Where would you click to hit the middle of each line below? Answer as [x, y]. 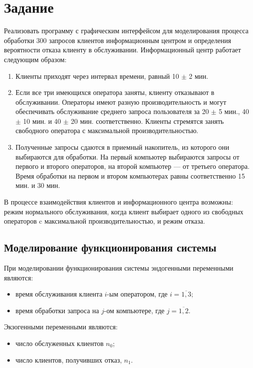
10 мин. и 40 [42, 121]
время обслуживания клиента [59, 294]
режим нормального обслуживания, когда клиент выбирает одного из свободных [124, 211]
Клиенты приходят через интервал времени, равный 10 [97, 76]
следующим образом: [35, 59]
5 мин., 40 [234, 111]
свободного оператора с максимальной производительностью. [107, 130]
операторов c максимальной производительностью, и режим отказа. [104, 221]
